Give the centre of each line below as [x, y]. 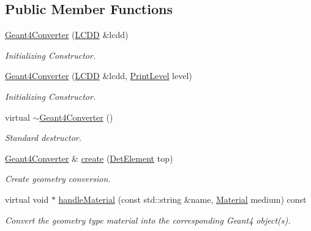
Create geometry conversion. [58, 179]
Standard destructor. [43, 138]
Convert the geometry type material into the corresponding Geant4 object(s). [148, 220]
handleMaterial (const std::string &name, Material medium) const [182, 199]
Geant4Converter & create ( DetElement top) [89, 158]
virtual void [27, 199]
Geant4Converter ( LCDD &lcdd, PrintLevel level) [99, 76]
